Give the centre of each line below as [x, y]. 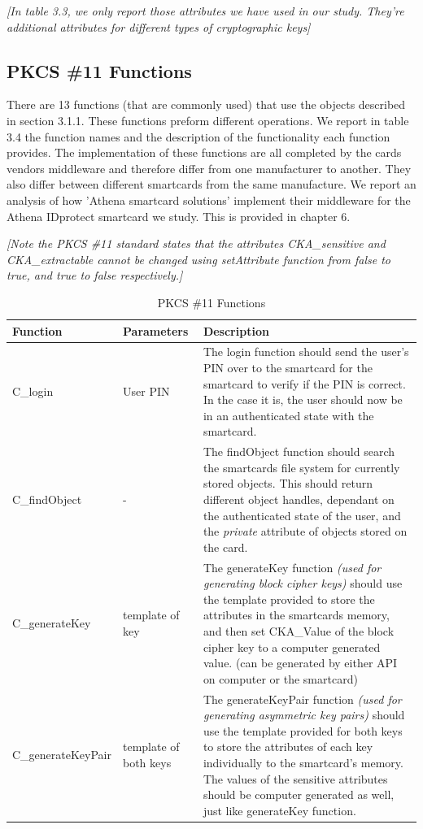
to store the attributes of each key [288, 747]
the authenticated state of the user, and [302, 515]
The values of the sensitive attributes [295, 778]
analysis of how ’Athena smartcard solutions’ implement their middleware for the [209, 200]
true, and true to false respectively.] [95, 275]
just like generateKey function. [279, 810]
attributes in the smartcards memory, [296, 615]
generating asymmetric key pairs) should [304, 715]
